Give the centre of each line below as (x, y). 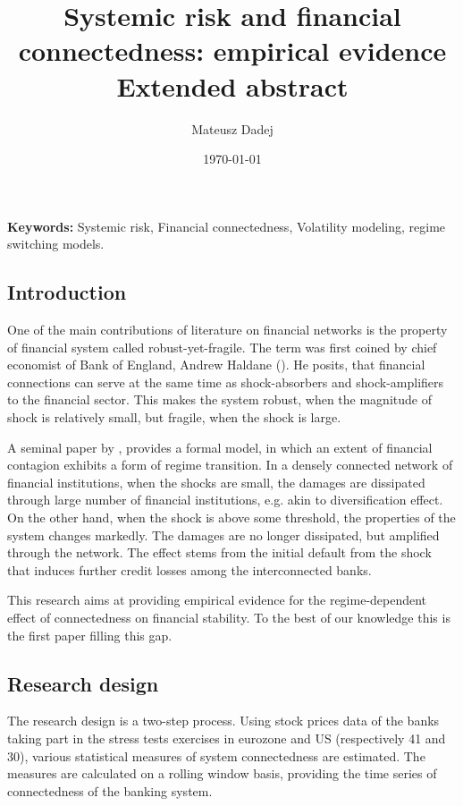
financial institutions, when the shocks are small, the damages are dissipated (216, 482)
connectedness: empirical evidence (232, 51)
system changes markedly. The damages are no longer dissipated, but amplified (223, 535)
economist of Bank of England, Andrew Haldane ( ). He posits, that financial (216, 365)
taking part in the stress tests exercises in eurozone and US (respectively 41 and (227, 738)
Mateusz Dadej (232, 128)
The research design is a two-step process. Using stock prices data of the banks (223, 721)
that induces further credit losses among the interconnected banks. (189, 569)
